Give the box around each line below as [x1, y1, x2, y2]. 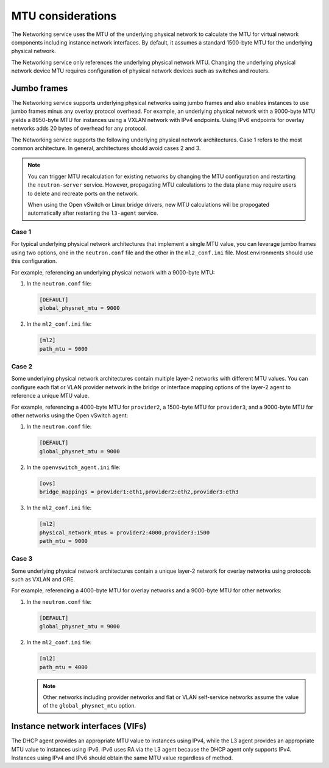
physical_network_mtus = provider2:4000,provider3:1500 [39, 529, 210, 536]
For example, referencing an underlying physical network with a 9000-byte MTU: [11, 268, 215, 276]
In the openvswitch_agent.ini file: [26, 464, 121, 471]
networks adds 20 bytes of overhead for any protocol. [11, 125, 147, 132]
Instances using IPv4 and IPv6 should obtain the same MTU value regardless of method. [11, 754, 233, 762]
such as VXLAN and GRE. [11, 576, 76, 583]
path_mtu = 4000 [39, 664, 88, 670]
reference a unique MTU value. [11, 392, 90, 400]
